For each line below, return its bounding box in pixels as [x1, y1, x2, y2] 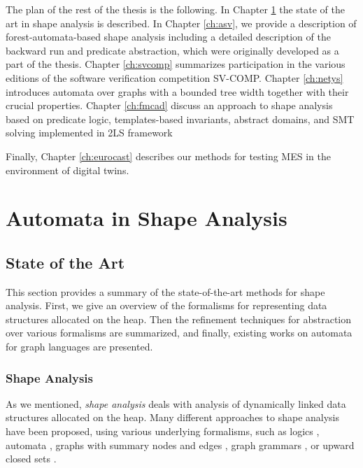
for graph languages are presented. [6, 339, 153, 354]
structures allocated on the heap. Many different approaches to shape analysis [6, 410, 340, 425]
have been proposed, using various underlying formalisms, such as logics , [6, 424, 320, 439]
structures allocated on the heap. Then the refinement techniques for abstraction [6, 311, 352, 326]
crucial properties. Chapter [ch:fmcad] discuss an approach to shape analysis [6, 98, 333, 113]
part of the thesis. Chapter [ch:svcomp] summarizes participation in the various [6, 57, 346, 71]
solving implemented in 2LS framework [6, 125, 173, 140]
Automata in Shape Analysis [6, 204, 287, 232]
